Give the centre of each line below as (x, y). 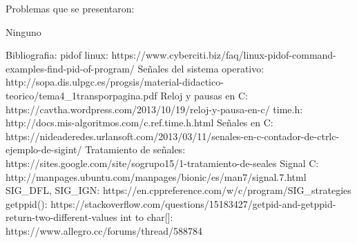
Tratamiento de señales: (135, 149)
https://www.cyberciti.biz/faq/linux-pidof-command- (224, 55)
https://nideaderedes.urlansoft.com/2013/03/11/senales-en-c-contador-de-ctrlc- (173, 136)
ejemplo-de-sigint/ (44, 149)
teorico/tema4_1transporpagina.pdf (81, 95)
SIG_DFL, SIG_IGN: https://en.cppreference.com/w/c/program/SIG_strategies (178, 190)
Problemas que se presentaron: (70, 8)
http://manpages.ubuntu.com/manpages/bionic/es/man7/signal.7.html (156, 176)
